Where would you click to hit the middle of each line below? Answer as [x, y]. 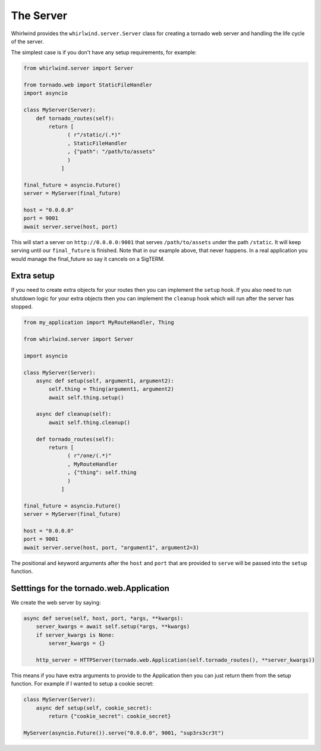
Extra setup [33, 276]
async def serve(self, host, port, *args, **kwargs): [103, 618]
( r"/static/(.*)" [94, 135]
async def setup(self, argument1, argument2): [105, 381]
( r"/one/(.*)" [89, 456]
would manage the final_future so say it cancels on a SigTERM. [88, 258]
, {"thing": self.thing [102, 473]
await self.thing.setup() [86, 397]
